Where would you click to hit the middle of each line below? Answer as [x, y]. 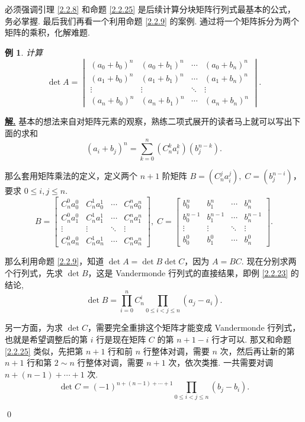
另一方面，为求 [34, 327]
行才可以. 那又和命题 [251, 339]
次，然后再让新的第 [257, 351]
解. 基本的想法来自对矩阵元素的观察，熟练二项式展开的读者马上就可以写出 [149, 121]
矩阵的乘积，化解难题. [47, 32]
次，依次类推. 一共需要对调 [221, 362]
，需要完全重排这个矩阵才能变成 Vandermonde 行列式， [194, 327]
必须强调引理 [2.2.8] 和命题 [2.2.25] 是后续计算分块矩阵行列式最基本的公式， [150, 9]
